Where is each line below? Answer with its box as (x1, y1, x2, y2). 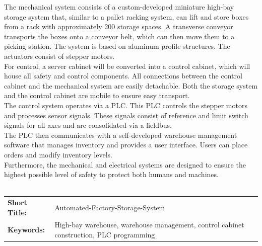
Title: (8, 207, 27, 217)
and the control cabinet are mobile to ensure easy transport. (4, 90, 190, 101)
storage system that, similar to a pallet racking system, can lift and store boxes (4, 11, 249, 22)
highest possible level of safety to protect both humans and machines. (4, 169, 219, 180)
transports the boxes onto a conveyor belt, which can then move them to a (4, 31, 235, 41)
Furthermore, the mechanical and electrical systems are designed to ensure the (4, 159, 246, 170)
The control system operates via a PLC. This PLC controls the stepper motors (4, 100, 247, 110)
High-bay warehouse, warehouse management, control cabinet (54, 219, 244, 230)
